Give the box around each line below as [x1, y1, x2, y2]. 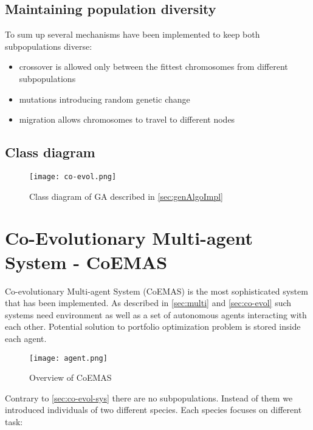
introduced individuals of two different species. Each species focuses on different [5, 403, 302, 416]
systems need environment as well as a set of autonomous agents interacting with [5, 308, 307, 321]
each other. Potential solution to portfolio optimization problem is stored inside [5, 320, 301, 333]
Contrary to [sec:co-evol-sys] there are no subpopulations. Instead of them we [5, 391, 293, 404]
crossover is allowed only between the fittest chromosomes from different [19, 60, 288, 73]
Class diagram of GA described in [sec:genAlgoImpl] [29, 189, 223, 202]
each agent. [5, 332, 47, 344]
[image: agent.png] [29, 353, 108, 363]
